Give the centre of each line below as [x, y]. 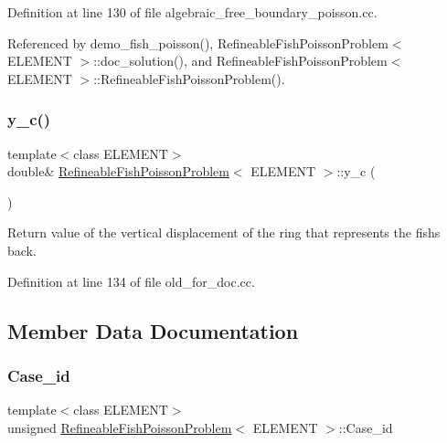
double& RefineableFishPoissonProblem [118, 171]
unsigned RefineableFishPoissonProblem [120, 427]
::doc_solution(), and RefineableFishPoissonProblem [240, 61]
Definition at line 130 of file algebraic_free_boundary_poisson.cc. [192, 12]
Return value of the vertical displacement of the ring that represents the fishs [224, 232]
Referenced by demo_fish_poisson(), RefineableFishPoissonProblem [198, 42]
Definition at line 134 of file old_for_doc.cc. [131, 281]
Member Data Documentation [153, 330]
